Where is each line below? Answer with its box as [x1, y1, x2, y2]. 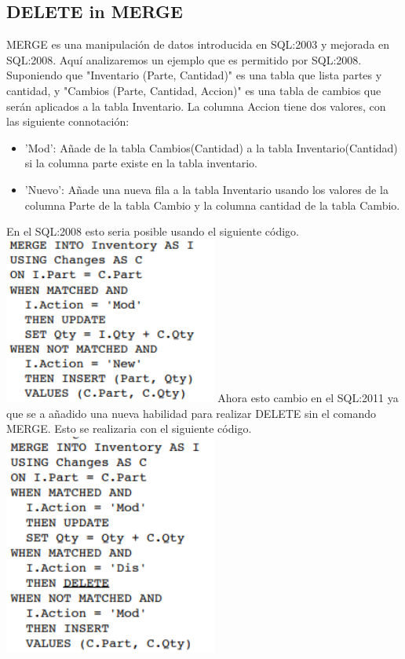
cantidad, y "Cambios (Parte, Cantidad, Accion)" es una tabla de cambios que [6, 82, 381, 98]
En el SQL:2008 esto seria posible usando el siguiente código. [6, 223, 299, 240]
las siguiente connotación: [6, 113, 130, 130]
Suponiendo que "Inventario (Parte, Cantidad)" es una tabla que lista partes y [6, 67, 382, 83]
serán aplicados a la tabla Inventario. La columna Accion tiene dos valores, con [6, 97, 386, 114]
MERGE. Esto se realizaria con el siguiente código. [6, 420, 252, 437]
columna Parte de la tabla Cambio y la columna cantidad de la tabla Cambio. [24, 196, 400, 213]
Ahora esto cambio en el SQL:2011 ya [217, 389, 399, 405]
